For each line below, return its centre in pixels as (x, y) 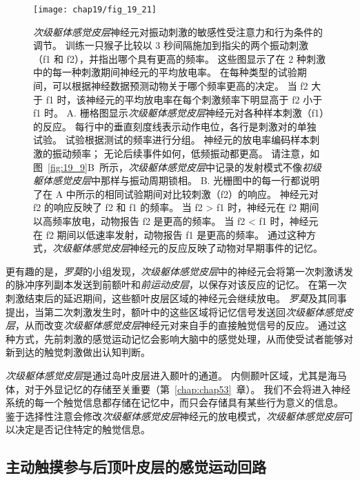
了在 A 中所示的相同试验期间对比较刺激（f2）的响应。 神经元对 (176, 193)
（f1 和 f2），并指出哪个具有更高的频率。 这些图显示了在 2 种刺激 (179, 58)
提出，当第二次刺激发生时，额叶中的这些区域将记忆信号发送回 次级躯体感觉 (174, 311)
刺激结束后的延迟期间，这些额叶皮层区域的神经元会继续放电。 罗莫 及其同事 (176, 298)
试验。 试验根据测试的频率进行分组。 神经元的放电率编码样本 (172, 140)
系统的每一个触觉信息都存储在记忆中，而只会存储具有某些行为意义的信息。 (174, 402)
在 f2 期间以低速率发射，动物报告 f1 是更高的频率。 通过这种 (170, 234)
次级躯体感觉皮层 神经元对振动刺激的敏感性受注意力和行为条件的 (178, 31)
